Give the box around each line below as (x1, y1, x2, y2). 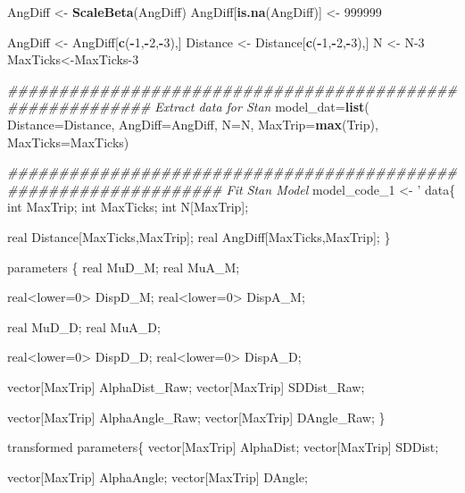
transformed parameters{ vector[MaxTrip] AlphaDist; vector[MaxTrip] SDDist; (7, 438, 439, 456)
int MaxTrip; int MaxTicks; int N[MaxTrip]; (7, 197, 249, 216)
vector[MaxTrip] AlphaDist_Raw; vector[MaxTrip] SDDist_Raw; (7, 377, 365, 396)
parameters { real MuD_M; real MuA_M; (7, 257, 240, 276)
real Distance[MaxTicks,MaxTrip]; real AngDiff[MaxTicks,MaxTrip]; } (7, 227, 391, 246)
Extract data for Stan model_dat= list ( (154, 97, 370, 116)
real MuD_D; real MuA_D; (7, 317, 161, 336)
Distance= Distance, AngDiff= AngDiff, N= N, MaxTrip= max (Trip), (7, 114, 378, 133)
